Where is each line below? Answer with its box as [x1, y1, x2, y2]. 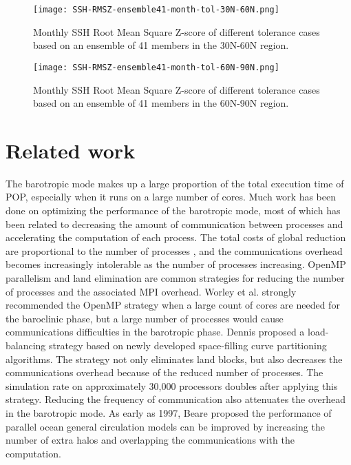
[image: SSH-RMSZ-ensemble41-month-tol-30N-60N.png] [33, 5, 279, 14]
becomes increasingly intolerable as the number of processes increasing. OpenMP [6, 257, 346, 271]
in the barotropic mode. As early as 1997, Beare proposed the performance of [6, 405, 332, 420]
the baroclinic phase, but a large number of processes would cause [6, 311, 284, 325]
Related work [6, 136, 136, 164]
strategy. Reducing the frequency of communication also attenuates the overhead [6, 392, 346, 406]
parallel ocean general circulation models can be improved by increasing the [6, 419, 325, 433]
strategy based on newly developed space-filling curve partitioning [49, 338, 327, 352]
